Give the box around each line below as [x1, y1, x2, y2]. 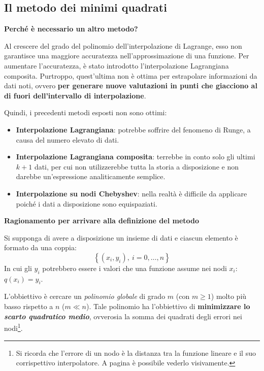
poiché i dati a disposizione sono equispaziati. [16, 198, 157, 209]
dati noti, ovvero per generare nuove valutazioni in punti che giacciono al [4, 80, 257, 91]
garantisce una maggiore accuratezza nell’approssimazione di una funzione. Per [4, 50, 249, 61]
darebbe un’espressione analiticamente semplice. [16, 171, 166, 182]
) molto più [211, 291, 247, 301]
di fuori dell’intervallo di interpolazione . [4, 90, 146, 100]
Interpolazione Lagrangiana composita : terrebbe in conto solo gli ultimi [16, 151, 255, 162]
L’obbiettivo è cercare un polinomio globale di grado [4, 291, 166, 301]
